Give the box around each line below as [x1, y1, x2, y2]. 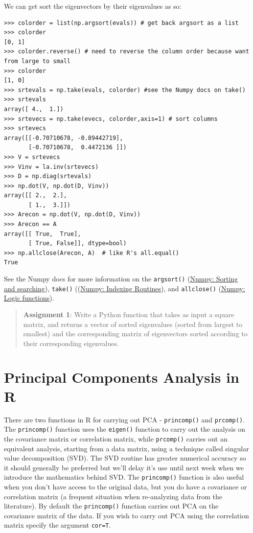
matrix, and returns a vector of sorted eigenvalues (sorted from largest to [23, 319, 243, 329]
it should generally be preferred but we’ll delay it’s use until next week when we [4, 462, 244, 472]
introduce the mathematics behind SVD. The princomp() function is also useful [4, 472, 244, 482]
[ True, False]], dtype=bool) [28, 240, 127, 247]
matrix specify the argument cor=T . [4, 520, 111, 530]
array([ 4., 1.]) [4, 105, 64, 113]
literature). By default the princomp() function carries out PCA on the [4, 501, 219, 511]
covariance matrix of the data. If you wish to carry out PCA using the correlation [4, 510, 249, 520]
